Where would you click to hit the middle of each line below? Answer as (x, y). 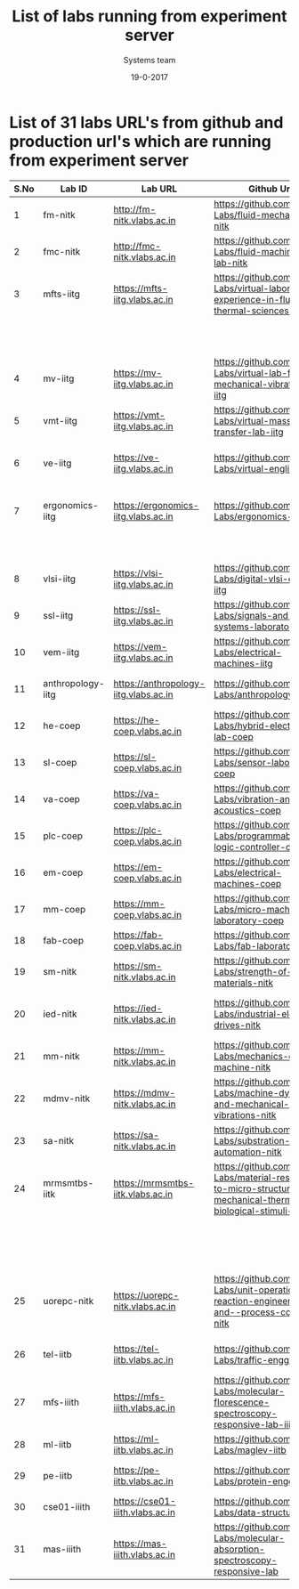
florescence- (241, 1402)
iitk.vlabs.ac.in (143, 1194)
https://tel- (137, 1349)
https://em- (138, 867)
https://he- (137, 720)
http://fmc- (137, 246)
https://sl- (135, 757)
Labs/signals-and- (254, 615)
